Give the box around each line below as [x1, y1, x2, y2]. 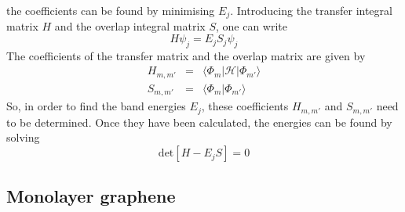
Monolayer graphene [6, 184, 176, 208]
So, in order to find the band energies [6, 98, 186, 114]
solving [6, 129, 40, 146]
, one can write [215, 18, 287, 34]
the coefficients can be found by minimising [6, 2, 215, 18]
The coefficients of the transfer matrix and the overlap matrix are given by [6, 47, 366, 63]
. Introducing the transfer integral [230, 2, 392, 18]
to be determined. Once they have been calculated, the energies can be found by [6, 113, 392, 130]
